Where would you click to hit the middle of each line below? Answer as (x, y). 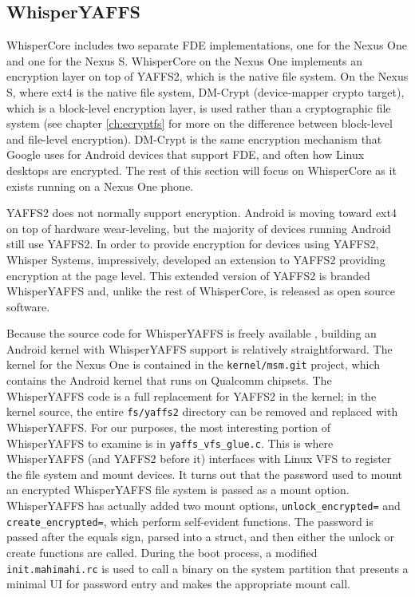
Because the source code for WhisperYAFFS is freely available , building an (192, 333)
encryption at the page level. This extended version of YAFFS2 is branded (188, 275)
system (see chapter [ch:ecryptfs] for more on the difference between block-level (200, 123)
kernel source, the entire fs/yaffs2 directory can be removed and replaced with (202, 411)
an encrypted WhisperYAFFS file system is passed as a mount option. (178, 490)
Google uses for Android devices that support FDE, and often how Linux (186, 154)
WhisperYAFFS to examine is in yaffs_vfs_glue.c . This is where (170, 443)
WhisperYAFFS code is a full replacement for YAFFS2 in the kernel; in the (192, 395)
